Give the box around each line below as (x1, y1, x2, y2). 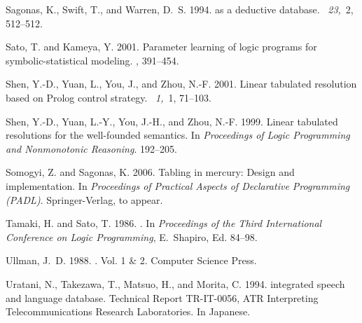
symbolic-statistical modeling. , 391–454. (6, 53, 179, 67)
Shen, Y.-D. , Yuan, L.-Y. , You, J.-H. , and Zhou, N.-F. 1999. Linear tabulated (6, 114, 338, 128)
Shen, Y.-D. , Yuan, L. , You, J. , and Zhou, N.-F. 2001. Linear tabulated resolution (6, 76, 357, 91)
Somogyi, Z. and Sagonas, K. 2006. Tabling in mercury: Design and (6, 165, 295, 179)
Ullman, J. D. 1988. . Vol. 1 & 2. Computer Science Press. (6, 253, 257, 268)
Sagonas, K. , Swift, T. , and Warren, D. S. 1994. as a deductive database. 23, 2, (6, 2, 354, 16)
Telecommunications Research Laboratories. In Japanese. (6, 304, 251, 319)
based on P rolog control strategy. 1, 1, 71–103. (6, 90, 211, 104)
